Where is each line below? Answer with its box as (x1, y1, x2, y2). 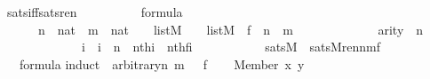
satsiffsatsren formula (6, 3, 183, 20)
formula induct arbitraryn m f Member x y (19, 54, 305, 73)
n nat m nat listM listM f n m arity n (37, 20, 424, 38)
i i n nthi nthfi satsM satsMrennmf (81, 37, 380, 56)
